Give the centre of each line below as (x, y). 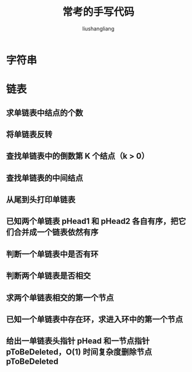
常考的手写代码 (98, 12)
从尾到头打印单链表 (41, 200)
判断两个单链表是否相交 (48, 276)
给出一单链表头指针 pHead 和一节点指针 (78, 341)
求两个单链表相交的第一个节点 (60, 297)
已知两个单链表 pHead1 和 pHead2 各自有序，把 (92, 221)
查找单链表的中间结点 (44, 178)
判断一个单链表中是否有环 (52, 254)
